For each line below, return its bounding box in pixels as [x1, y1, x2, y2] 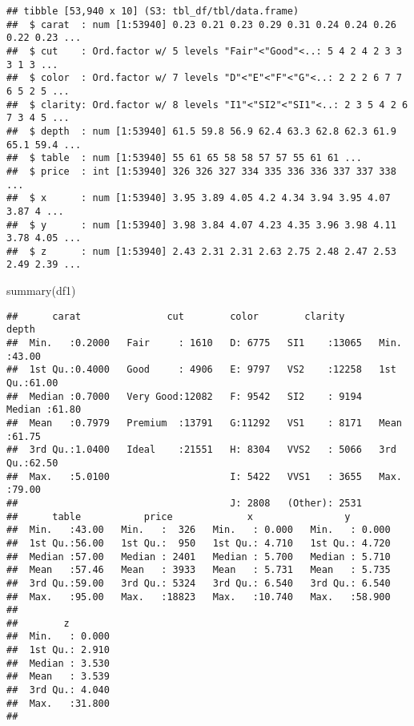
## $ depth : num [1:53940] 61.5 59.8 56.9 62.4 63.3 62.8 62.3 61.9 [6, 125, 396, 137]
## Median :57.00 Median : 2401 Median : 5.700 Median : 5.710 [6, 551, 391, 563]
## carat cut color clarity [6, 310, 345, 322]
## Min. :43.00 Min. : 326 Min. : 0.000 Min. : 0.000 [6, 524, 391, 536]
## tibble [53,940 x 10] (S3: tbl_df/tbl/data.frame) [6, 6, 299, 17]
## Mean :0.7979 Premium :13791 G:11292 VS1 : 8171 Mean [6, 417, 402, 429]
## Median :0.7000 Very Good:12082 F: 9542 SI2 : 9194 [6, 390, 362, 402]
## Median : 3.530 [6, 657, 110, 669]
